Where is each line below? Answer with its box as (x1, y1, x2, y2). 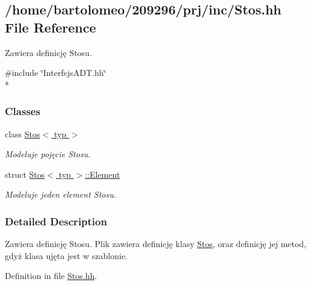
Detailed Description (5, 213, 107, 228)
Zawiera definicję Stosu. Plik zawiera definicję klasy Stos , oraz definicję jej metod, (5, 237, 307, 250)
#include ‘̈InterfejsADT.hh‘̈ (5, 66, 106, 79)
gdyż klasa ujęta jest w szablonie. (5, 249, 128, 262)
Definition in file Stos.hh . (5, 269, 97, 282)
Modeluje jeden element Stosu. (5, 188, 117, 201)
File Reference (5, 17, 96, 36)
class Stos (5, 127, 40, 140)
